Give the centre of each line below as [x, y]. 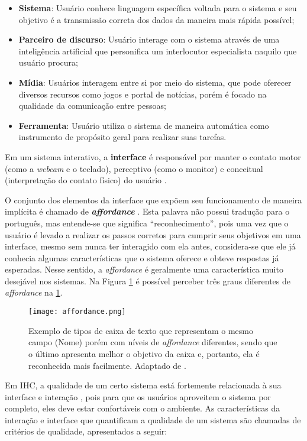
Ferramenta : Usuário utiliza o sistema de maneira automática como [144, 125]
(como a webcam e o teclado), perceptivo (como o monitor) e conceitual [134, 168]
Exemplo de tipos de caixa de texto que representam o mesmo [141, 330]
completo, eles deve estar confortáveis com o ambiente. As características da [143, 408]
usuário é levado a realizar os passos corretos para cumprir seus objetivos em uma [153, 234]
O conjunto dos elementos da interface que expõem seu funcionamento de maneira [153, 200]
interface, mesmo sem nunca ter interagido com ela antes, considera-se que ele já [150, 246]
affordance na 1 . [34, 292]
